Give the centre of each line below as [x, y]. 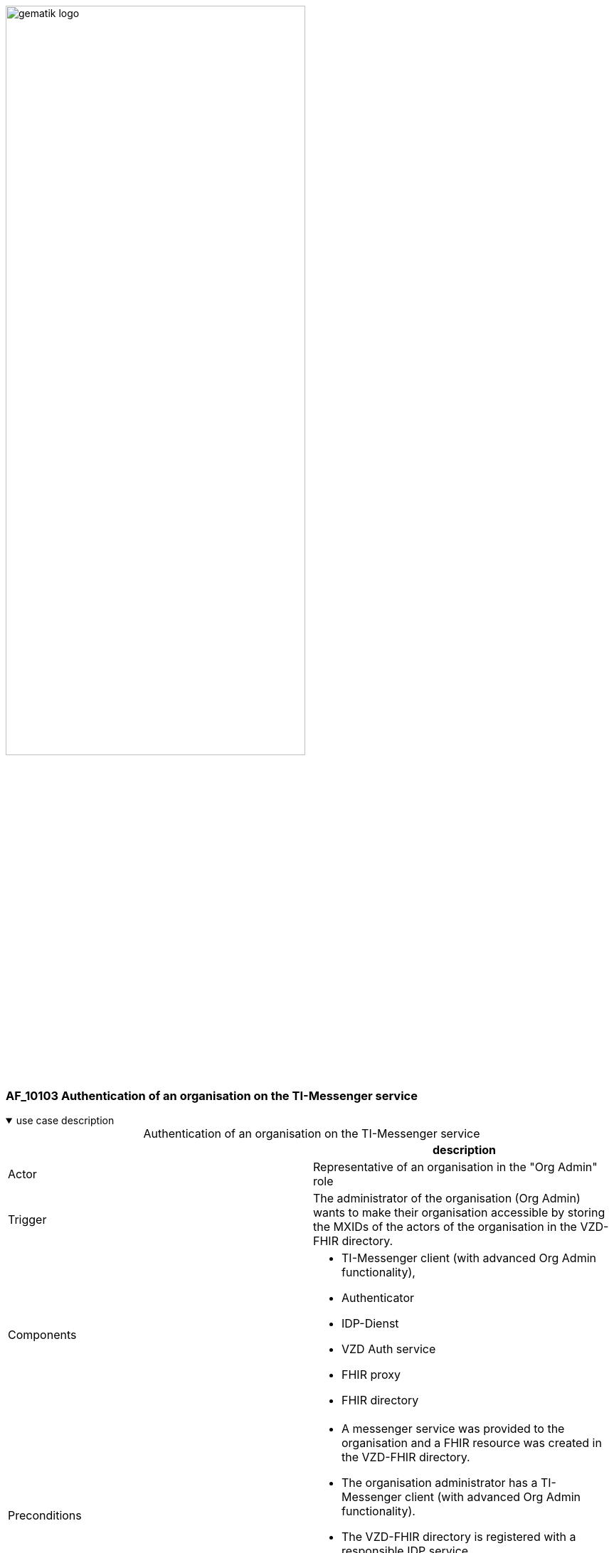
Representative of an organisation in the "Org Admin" [455, 1167]
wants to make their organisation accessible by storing [459, 1213]
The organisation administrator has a [440, 1483]
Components [42, 1335]
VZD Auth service [389, 1349]
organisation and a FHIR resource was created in [472, 1443]
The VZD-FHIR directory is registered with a [459, 1537]
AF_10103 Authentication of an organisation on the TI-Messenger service [212, 1095]
